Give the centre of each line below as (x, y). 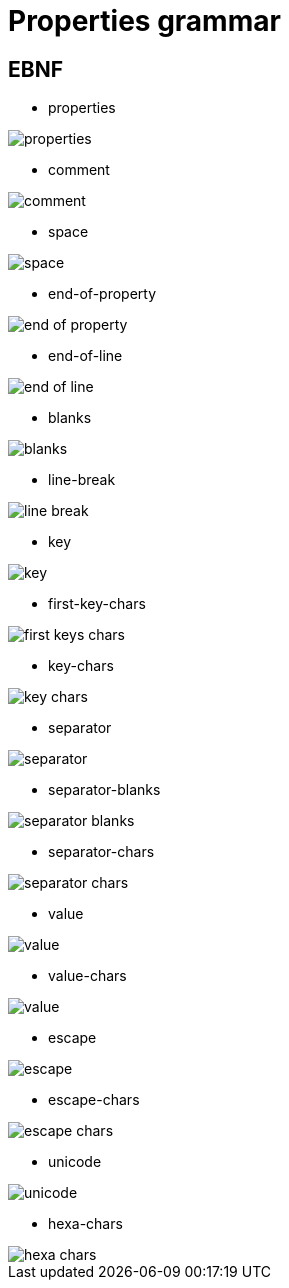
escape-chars (94, 1100)
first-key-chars (97, 604)
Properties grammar (144, 21)
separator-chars (101, 852)
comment (79, 170)
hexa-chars (85, 1224)
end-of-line (85, 356)
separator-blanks (104, 790)
